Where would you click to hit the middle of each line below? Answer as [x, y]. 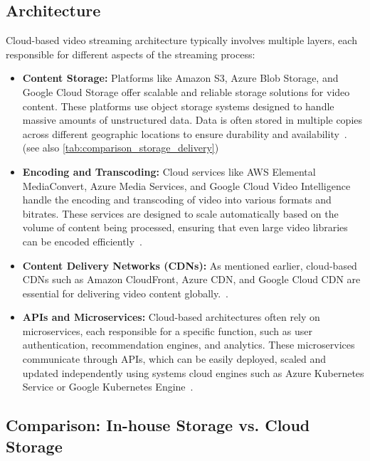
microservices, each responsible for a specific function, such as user [167, 330]
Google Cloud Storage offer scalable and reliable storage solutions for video [186, 91]
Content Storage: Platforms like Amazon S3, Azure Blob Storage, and [180, 78]
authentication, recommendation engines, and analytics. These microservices [189, 345]
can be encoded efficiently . [82, 241]
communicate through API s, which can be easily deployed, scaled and [174, 359]
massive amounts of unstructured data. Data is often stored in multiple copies [192, 120]
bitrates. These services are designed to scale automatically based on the [180, 213]
